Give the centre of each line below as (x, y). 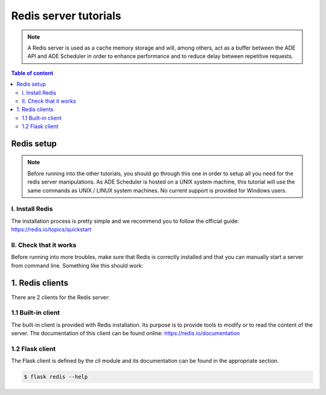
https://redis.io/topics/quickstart (51, 230)
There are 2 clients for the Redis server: (60, 297)
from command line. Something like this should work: (77, 265)
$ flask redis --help (56, 377)
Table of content (32, 73)
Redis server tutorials (66, 16)
